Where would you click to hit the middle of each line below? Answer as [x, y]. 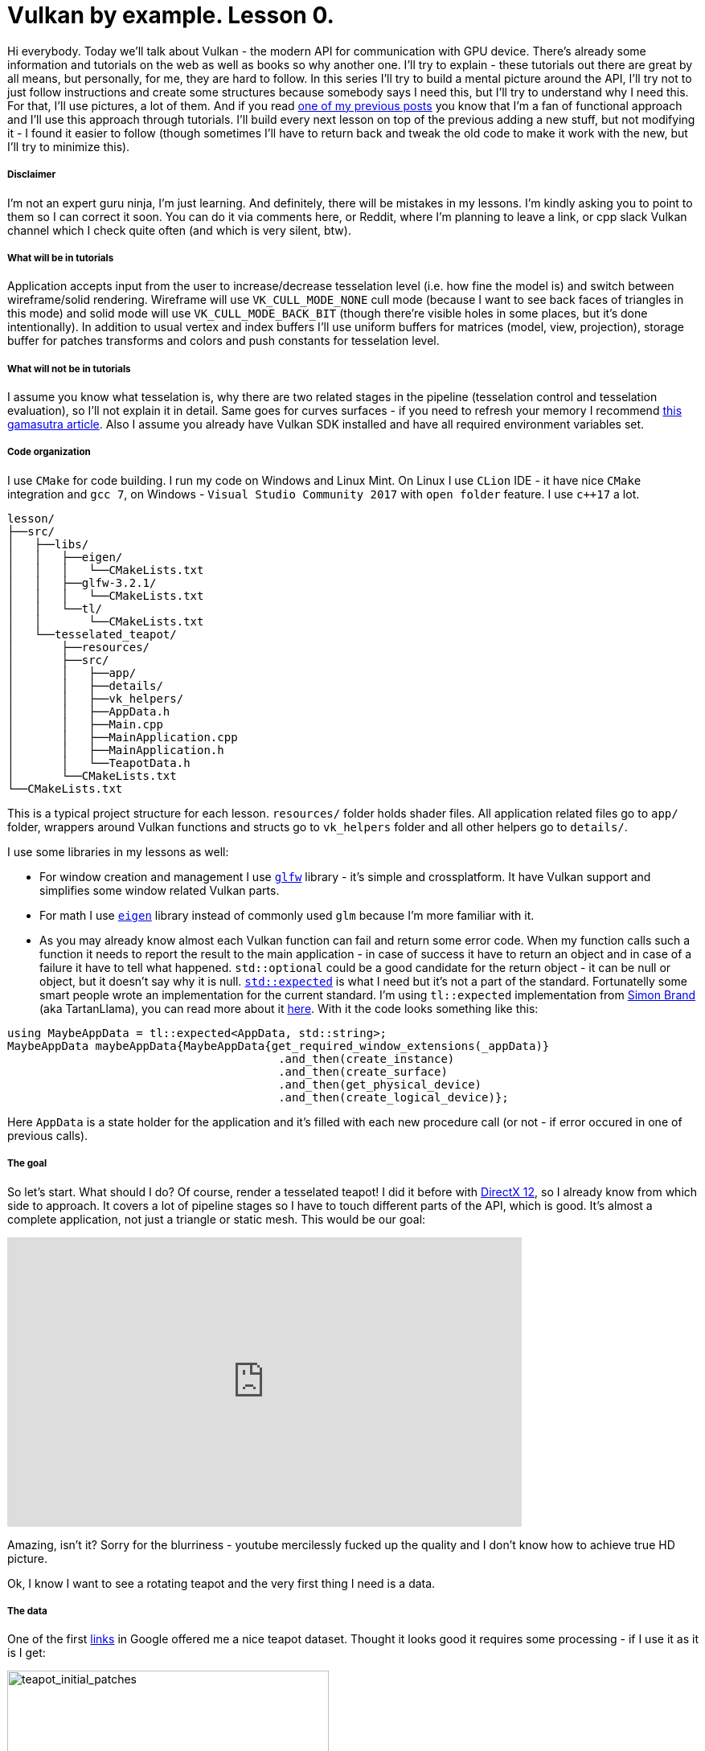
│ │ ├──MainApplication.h [116, 750]
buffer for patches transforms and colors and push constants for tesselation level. [223, 341]
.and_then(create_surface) [363, 1071]
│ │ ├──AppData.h [89, 711]
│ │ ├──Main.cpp [85, 724]
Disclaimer [32, 175]
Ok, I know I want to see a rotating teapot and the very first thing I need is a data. [221, 1583]
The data [27, 1612]
